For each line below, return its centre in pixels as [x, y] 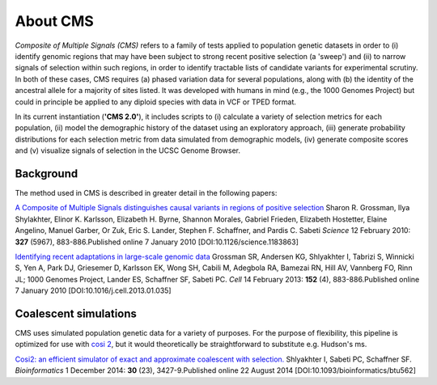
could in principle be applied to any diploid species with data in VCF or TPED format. [156, 102]
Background [47, 173]
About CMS [55, 21]
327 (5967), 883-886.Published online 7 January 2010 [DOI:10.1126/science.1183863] [157, 242]
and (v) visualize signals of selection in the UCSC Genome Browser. [128, 150]
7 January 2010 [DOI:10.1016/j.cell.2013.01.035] [93, 290]
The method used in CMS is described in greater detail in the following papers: [146, 192]
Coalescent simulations [76, 313]
